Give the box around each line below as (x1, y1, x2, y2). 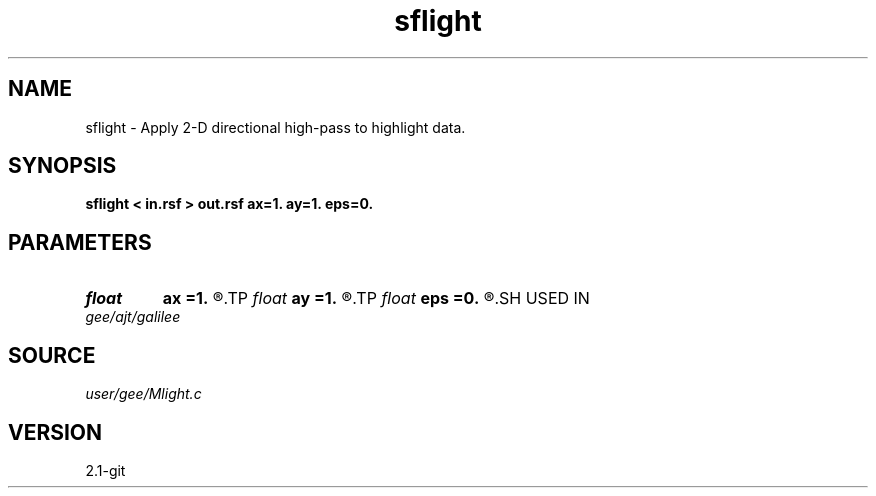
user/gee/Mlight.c (85, 385, 202, 403)
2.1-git (85, 461, 126, 479)
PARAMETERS (8, 229, 152, 255)
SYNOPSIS (8, 153, 117, 179)
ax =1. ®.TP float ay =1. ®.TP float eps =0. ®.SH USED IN (162, 288, 590, 309)
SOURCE (8, 342, 96, 368)
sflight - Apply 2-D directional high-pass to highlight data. (85, 118, 466, 136)
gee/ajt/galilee (85, 308, 181, 326)
